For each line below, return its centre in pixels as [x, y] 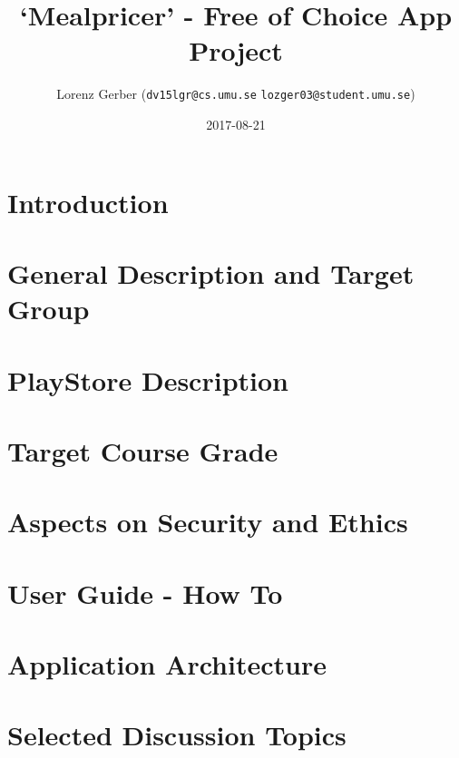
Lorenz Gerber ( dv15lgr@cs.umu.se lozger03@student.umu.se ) [236, 94]
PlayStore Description [148, 379]
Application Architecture [167, 664]
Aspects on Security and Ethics [208, 522]
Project [236, 50]
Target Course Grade [143, 450]
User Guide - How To [145, 593]
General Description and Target [211, 272]
